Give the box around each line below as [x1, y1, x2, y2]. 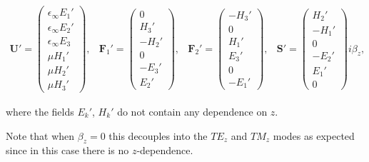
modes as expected [273, 128, 355, 143]
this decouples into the [108, 128, 208, 143]
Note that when [6, 128, 75, 143]
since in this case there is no [6, 143, 129, 158]
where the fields [6, 104, 74, 118]
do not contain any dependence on [117, 104, 268, 118]
